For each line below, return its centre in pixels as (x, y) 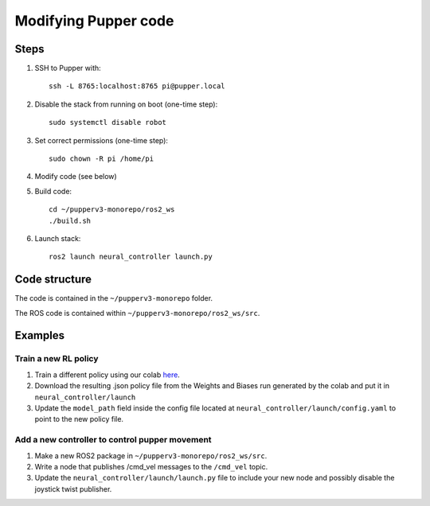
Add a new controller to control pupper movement (113, 440)
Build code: (53, 191)
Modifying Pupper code (94, 21)
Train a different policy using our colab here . (107, 375)
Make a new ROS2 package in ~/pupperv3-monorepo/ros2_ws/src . (151, 455)
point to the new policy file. (79, 419)
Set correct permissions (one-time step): (102, 140)
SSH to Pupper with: (68, 68)
